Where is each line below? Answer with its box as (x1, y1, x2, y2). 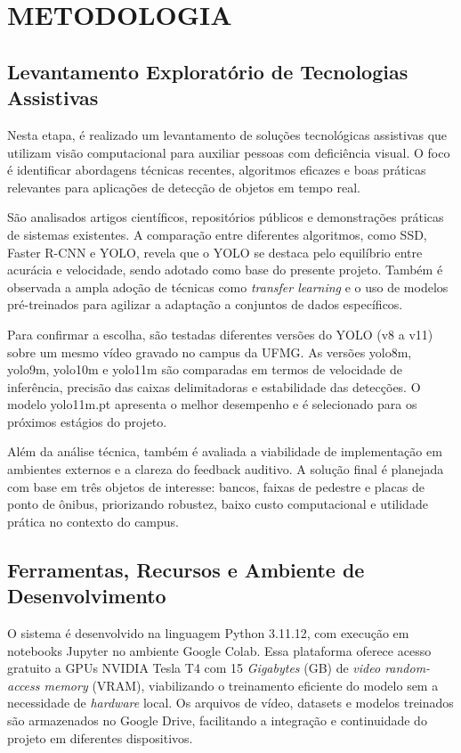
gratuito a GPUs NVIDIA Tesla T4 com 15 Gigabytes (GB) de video (7, 659, 381, 677)
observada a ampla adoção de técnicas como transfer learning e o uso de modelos (7, 277, 449, 296)
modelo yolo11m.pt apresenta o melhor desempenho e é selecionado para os (7, 395, 417, 413)
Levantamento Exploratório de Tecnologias (7, 57, 408, 85)
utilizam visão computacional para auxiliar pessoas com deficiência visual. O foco (7, 143, 450, 161)
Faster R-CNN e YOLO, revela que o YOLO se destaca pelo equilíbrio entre (7, 242, 423, 261)
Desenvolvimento (7, 582, 166, 610)
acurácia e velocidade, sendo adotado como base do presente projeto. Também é (7, 260, 443, 279)
